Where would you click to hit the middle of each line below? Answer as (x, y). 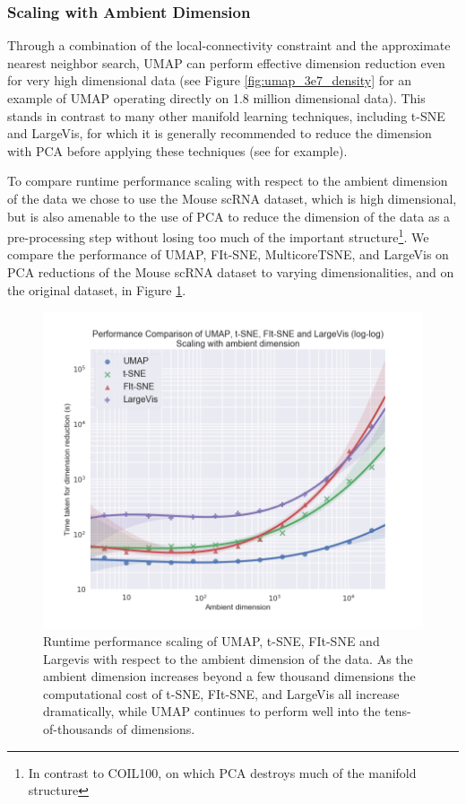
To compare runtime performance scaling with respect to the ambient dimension (228, 181)
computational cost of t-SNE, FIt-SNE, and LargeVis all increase (221, 693)
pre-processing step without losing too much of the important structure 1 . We (218, 236)
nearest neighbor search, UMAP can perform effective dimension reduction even (226, 62)
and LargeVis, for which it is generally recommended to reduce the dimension (220, 133)
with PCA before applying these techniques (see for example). (177, 150)
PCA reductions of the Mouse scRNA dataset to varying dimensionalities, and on (231, 272)
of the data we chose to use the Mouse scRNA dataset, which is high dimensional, (232, 198)
